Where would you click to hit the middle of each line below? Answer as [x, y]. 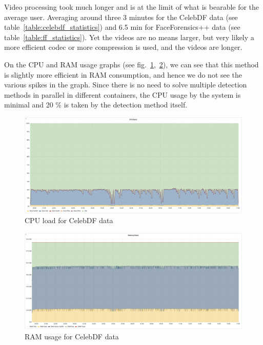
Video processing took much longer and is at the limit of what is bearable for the [132, 7]
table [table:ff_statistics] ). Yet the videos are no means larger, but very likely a [129, 37]
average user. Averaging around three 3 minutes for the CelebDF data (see [121, 17]
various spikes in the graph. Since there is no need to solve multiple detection [126, 85]
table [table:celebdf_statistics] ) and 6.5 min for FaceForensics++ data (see [122, 27]
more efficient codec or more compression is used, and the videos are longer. [123, 47]
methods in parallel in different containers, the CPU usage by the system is [123, 94]
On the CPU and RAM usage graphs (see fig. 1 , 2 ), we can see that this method [131, 64]
